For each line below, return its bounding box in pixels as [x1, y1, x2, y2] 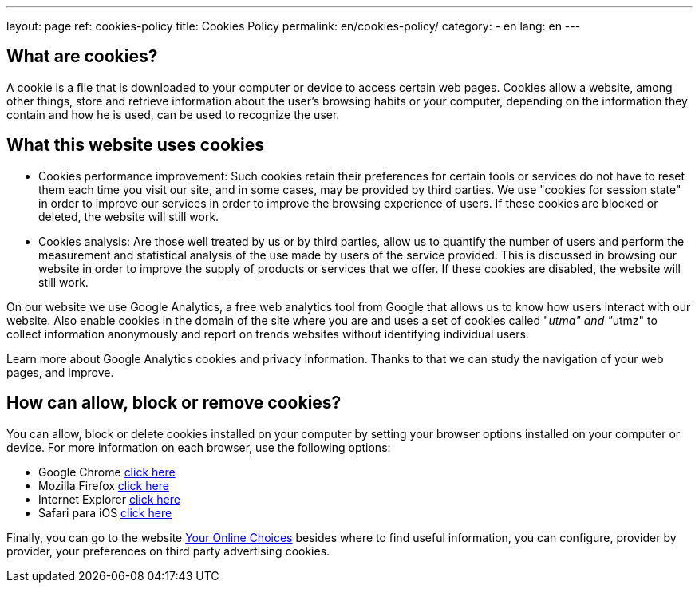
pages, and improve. [6, 365, 114, 379]
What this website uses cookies [6, 135, 265, 156]
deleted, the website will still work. [38, 209, 219, 223]
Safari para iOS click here [38, 505, 172, 520]
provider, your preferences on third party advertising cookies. [6, 544, 330, 558]
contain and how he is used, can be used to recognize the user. [6, 107, 340, 121]
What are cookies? [6, 46, 158, 67]
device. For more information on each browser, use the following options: [6, 440, 391, 454]
